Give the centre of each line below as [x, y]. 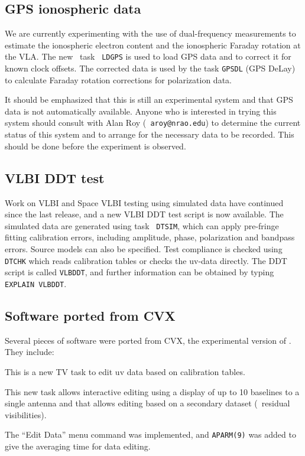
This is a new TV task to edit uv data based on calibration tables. [125, 371]
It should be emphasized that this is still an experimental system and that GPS [149, 100]
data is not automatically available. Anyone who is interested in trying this [141, 111]
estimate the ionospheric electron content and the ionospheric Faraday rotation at [153, 45]
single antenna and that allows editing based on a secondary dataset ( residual [147, 403]
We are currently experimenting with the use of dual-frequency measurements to [150, 33]
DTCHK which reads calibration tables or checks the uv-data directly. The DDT [146, 260]
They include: [30, 352]
